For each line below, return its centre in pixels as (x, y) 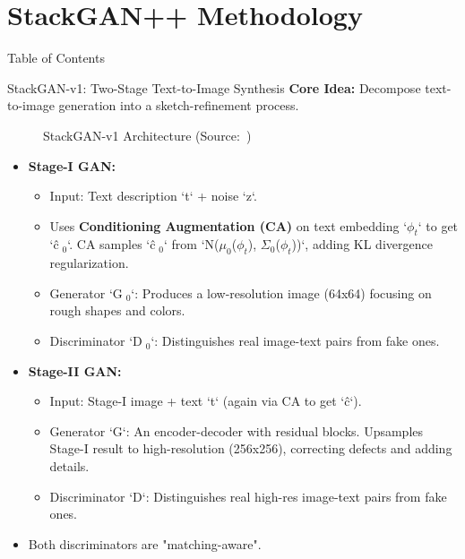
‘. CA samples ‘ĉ (112, 244)
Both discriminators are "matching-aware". (145, 543)
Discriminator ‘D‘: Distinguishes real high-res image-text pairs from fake (248, 496)
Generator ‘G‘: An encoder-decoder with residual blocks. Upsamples (237, 430)
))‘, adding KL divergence (362, 244)
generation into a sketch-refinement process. (179, 105)
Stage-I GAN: (72, 165)
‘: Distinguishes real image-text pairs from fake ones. (295, 341)
